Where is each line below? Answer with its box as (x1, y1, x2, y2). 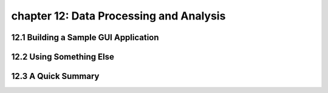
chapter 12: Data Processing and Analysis (11, 9, 226, 22)
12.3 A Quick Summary (11, 71, 100, 81)
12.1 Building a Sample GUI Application (11, 32, 159, 43)
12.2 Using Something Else (11, 52, 115, 62)
